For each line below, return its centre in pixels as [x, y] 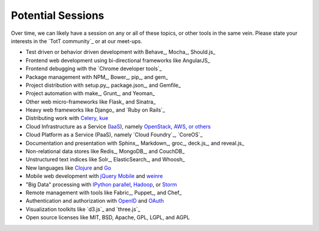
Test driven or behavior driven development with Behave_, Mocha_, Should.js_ [121, 52]
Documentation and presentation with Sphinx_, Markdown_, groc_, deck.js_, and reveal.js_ [135, 143]
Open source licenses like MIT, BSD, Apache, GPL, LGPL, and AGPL [108, 217]
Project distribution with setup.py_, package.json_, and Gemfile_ [103, 85]
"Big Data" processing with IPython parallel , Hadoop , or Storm [101, 184]
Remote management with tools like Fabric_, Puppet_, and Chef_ [104, 193]
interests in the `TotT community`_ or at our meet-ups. [77, 41]
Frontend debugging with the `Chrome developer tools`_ [94, 69]
